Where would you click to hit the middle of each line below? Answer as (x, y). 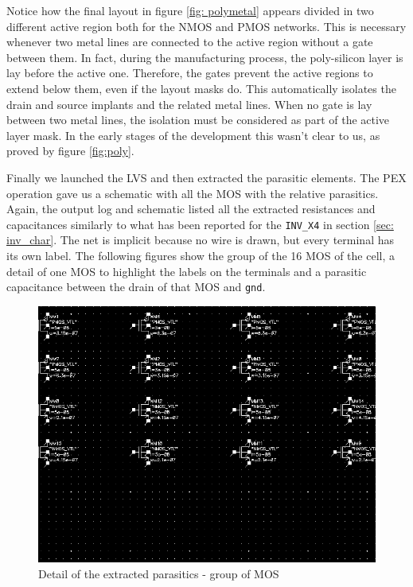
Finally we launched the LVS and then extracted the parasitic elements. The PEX (206, 177)
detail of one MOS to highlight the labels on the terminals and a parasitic (187, 271)
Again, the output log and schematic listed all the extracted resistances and (191, 209)
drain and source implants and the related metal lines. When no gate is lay (189, 104)
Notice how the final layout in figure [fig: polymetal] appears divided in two (190, 10)
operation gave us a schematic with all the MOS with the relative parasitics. (193, 193)
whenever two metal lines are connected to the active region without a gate (190, 42)
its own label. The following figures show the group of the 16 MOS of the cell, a (201, 255)
